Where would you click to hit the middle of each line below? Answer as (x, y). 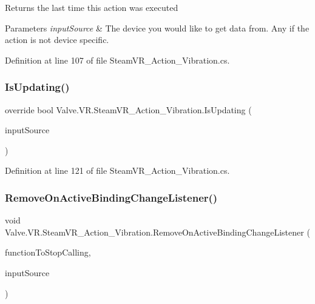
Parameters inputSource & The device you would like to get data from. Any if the (157, 28)
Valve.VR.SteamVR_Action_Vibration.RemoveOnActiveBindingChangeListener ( (157, 232)
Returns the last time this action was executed (92, 7)
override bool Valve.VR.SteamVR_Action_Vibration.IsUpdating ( (128, 109)
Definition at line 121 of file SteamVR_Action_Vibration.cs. (117, 170)
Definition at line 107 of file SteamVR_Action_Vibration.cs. (117, 60)
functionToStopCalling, (48, 252)
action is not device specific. (57, 40)
